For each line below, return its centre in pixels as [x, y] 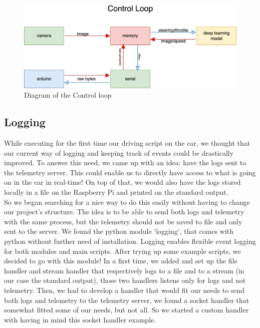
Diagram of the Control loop [68, 95]
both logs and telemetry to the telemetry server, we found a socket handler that [127, 300]
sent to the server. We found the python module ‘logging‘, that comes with [119, 231]
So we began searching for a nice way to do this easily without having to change [127, 202]
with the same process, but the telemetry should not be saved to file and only [123, 221]
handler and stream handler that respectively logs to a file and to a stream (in [124, 270]
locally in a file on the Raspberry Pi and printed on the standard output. [116, 192]
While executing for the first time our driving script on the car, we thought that [127, 143]
